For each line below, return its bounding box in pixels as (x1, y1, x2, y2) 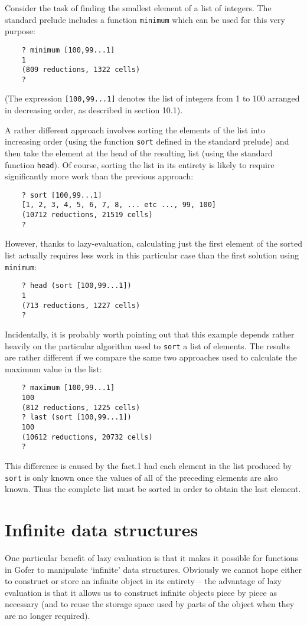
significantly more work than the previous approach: (5, 170, 194, 182)
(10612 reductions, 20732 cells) (21, 432, 153, 441)
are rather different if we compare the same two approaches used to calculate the (5, 351, 297, 363)
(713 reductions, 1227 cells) (21, 301, 141, 310)
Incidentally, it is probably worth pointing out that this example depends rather (5, 327, 295, 340)
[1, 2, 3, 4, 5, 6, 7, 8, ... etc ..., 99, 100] (21, 201, 216, 209)
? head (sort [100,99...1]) (21, 281, 132, 290)
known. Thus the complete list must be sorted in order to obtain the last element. (5, 483, 301, 495)
